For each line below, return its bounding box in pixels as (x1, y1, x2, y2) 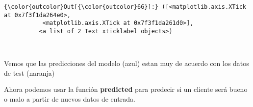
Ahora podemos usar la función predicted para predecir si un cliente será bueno (4, 84, 248, 94)
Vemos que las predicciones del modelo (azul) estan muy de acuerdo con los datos (4, 58, 249, 68)
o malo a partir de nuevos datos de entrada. (4, 94, 135, 104)
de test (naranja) (4, 67, 55, 78)
